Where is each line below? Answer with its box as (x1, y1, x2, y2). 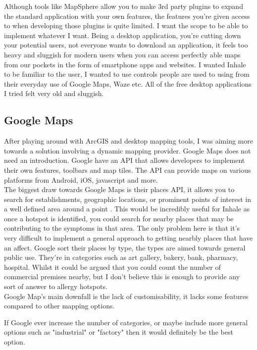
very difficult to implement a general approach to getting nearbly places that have (4, 233, 253, 243)
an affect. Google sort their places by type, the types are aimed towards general (4, 242, 246, 252)
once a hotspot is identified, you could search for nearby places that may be (4, 213, 234, 223)
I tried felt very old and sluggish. (4, 88, 104, 99)
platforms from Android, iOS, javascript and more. (4, 174, 158, 185)
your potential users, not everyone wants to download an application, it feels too (4, 40, 248, 50)
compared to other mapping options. (4, 300, 115, 311)
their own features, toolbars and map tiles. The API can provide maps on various (4, 164, 251, 175)
